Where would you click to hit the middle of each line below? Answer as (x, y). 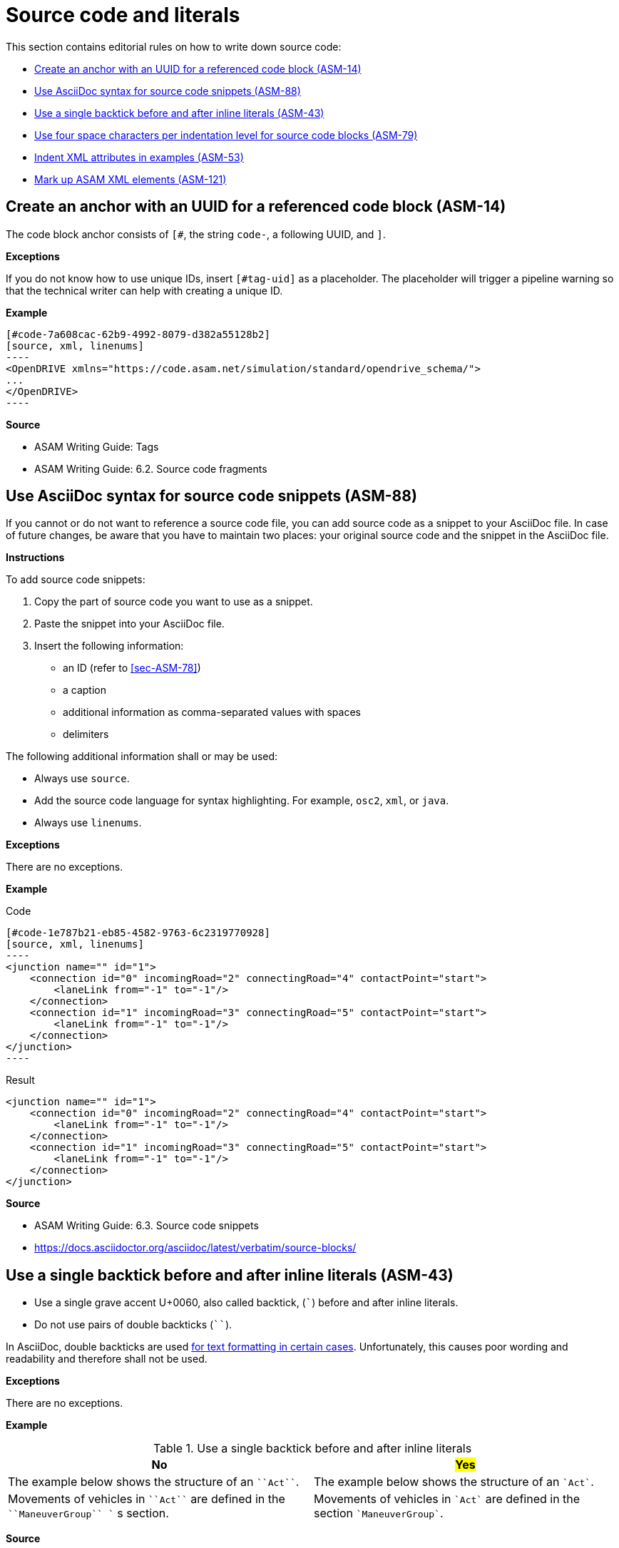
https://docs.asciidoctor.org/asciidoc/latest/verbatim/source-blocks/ (195, 1248)
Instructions (35, 558)
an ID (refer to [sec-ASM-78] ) (132, 668)
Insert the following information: (109, 646)
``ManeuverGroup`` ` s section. (88, 1513)
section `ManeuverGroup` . (379, 1513)
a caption (85, 690)
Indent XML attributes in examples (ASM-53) (139, 157)
